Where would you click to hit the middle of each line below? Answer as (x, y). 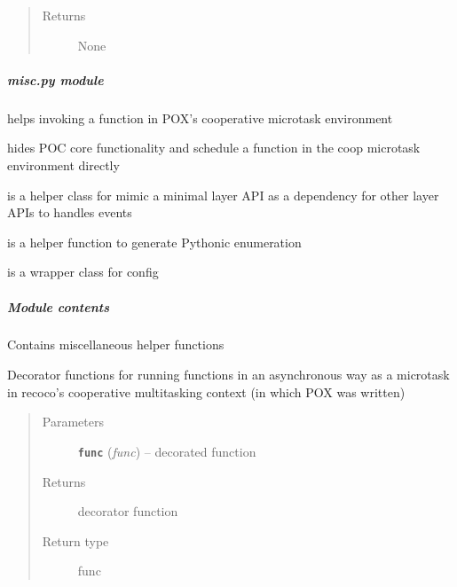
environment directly (63, 164)
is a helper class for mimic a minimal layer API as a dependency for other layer (223, 195)
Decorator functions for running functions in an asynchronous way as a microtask (228, 375)
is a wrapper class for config (83, 272)
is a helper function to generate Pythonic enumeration (154, 242)
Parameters (73, 422)
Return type (75, 540)
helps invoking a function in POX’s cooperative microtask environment (200, 117)
